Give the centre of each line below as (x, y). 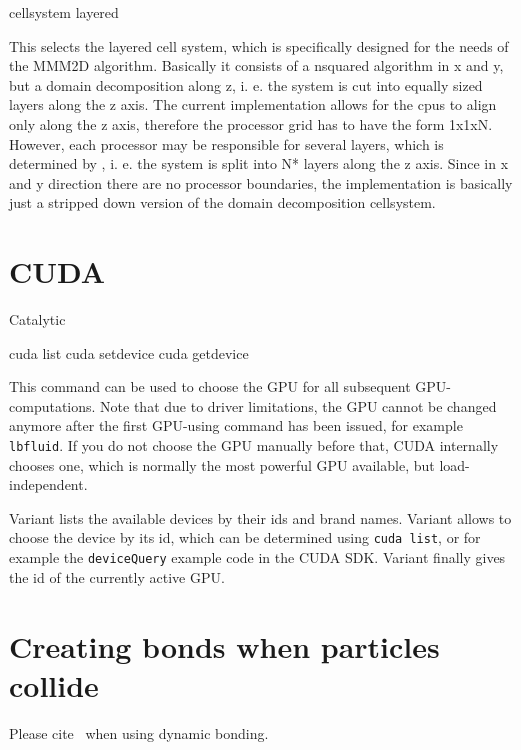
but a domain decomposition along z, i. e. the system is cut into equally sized (246, 84)
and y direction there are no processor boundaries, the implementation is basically (261, 182)
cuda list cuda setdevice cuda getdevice (129, 352)
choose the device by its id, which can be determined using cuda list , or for (245, 537)
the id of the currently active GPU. (117, 576)
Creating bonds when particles (224, 645)
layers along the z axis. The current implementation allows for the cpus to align (253, 104)
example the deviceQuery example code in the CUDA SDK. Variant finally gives (257, 557)
